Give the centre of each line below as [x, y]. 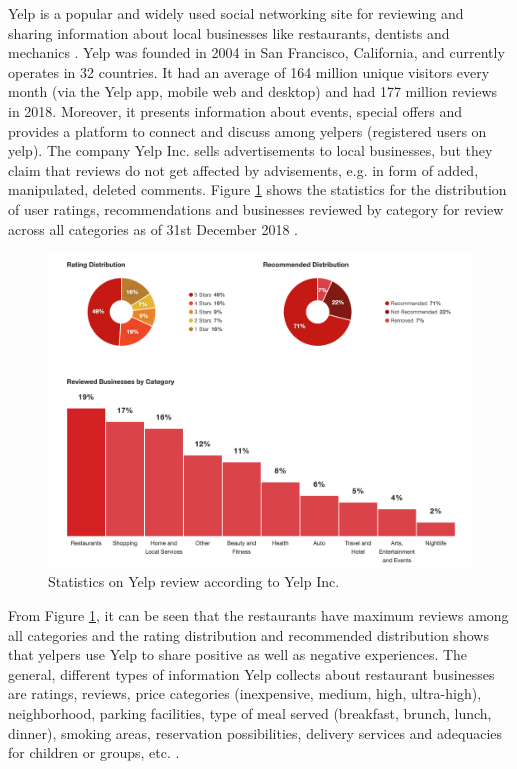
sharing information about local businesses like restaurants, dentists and [229, 32]
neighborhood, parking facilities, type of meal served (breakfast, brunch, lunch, [250, 712]
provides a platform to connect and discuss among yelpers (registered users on [247, 130]
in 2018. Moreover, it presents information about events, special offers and [235, 110]
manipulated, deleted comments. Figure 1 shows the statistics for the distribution [257, 189]
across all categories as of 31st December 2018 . [153, 228]
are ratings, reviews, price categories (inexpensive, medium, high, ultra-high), [245, 693]
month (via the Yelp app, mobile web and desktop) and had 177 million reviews [253, 91]
